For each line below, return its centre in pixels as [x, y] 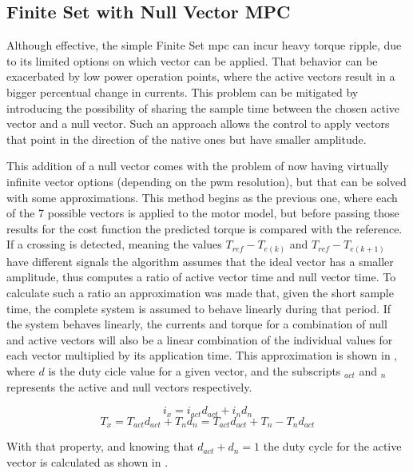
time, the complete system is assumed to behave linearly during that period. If [199, 308]
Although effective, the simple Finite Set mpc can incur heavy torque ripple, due [204, 45]
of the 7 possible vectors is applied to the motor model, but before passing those [203, 213]
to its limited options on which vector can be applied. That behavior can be [192, 60]
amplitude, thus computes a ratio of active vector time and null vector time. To [201, 277]
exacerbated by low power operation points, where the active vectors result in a [201, 76]
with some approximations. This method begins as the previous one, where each [202, 197]
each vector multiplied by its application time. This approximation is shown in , [202, 355]
